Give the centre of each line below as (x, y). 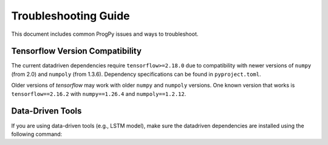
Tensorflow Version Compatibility (77, 51)
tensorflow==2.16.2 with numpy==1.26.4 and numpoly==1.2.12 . (99, 93)
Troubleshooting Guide (70, 16)
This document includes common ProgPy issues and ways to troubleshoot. (105, 34)
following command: (37, 134)
